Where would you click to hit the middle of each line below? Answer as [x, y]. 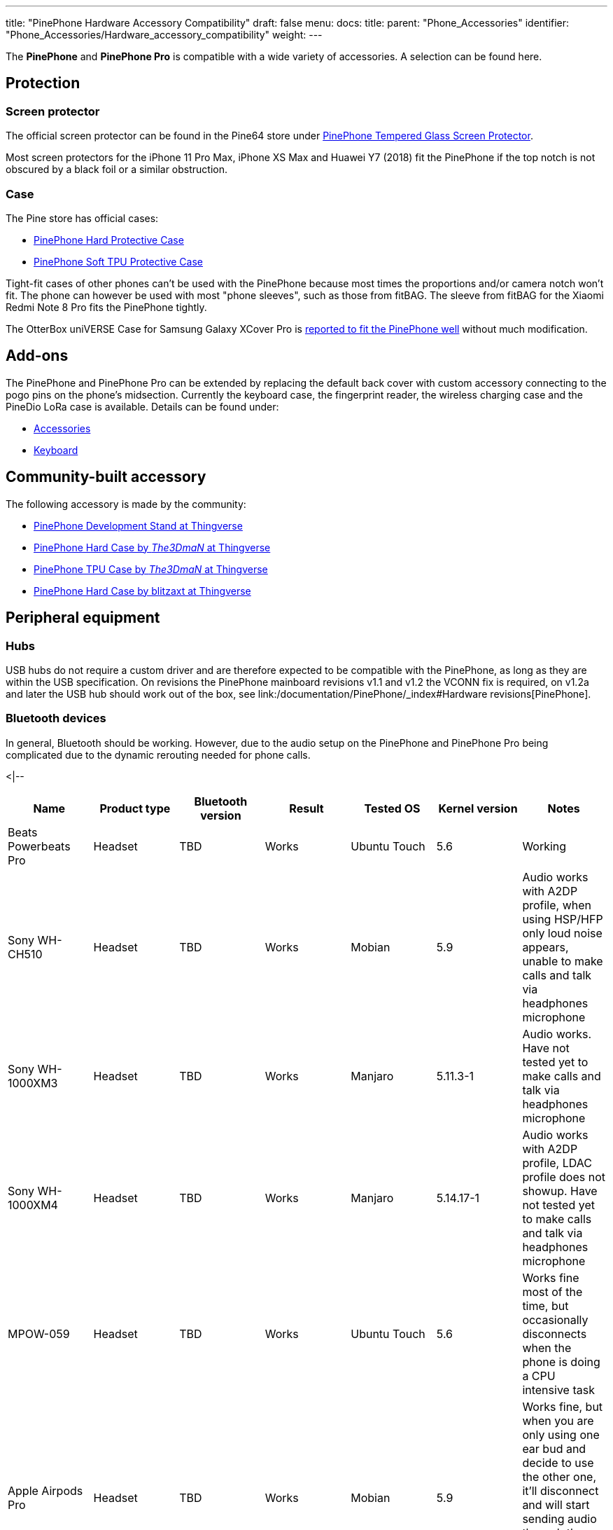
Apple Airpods [45, 1490]
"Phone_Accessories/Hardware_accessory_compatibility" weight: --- [164, 35]
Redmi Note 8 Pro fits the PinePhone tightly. [106, 307]
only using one [561, 1434]
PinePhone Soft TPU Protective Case [118, 261]
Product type [135, 808]
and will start [556, 1504]
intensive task [558, 1390]
